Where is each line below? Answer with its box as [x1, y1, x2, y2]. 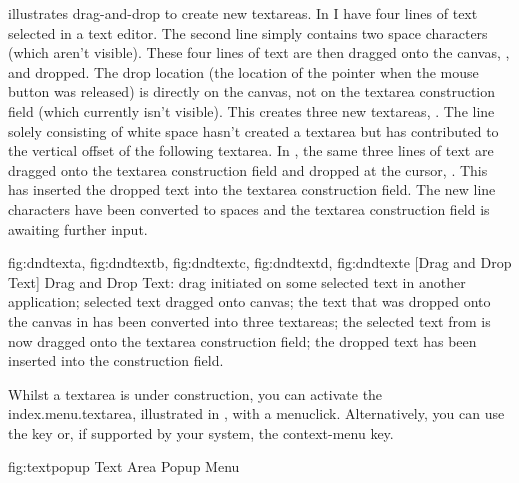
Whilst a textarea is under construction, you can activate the [8, 383, 383, 404]
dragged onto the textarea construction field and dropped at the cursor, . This [8, 159, 488, 180]
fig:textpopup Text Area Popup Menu [8, 456, 240, 477]
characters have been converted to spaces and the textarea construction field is [8, 198, 490, 219]
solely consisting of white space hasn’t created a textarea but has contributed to [8, 120, 499, 141]
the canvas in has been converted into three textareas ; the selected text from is [8, 310, 491, 331]
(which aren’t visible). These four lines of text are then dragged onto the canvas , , [8, 42, 510, 63]
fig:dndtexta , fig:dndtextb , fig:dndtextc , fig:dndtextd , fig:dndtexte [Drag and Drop [8, 252, 512, 273]
